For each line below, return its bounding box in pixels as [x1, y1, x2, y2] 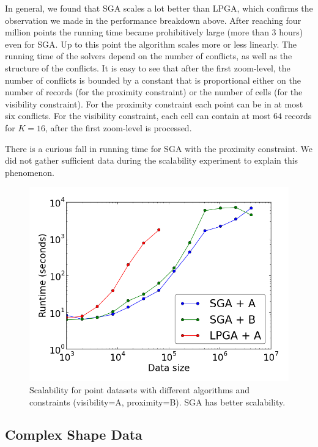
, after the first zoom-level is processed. [45, 121, 192, 134]
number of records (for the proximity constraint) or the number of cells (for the [5, 85, 303, 98]
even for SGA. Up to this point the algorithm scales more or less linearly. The [5, 37, 297, 50]
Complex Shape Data [5, 425, 142, 444]
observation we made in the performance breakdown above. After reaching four [5, 13, 301, 26]
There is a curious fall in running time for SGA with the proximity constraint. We [5, 142, 313, 154]
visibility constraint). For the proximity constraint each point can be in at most [5, 97, 303, 110]
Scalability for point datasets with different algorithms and [29, 383, 250, 396]
